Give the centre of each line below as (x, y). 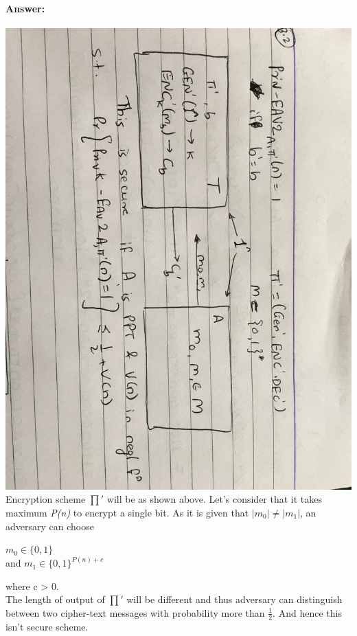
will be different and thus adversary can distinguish (234, 599)
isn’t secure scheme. (47, 626)
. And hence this (307, 612)
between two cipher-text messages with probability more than (135, 612)
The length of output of (55, 599)
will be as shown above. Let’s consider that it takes (215, 499)
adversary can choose (50, 526)
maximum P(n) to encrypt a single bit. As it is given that (127, 512)
